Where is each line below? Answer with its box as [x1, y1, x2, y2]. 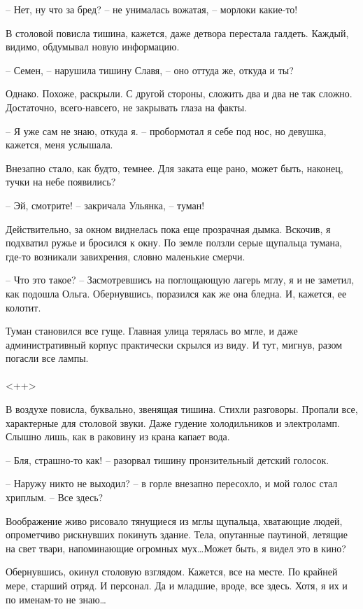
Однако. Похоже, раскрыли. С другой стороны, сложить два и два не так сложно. [6, 86, 353, 101]
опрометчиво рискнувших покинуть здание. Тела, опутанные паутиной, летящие [6, 527, 348, 542]
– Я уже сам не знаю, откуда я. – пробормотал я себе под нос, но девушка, [6, 123, 327, 138]
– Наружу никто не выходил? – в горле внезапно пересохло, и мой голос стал [6, 476, 338, 491]
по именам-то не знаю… [6, 591, 106, 606]
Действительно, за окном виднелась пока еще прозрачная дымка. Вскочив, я [6, 221, 331, 236]
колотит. [6, 300, 41, 314]
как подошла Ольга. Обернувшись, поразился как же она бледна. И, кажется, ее [6, 286, 347, 300]
